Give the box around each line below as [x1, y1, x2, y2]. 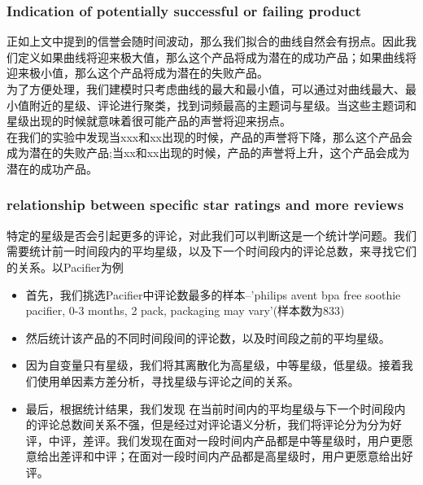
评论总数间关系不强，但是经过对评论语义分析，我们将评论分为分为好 [37, 416, 402, 433]
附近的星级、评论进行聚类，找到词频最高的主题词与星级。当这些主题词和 [28, 96, 416, 113]
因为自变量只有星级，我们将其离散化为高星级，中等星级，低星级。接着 [25, 356, 402, 374]
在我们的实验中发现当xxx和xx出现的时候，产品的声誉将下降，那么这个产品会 [7, 128, 412, 145]
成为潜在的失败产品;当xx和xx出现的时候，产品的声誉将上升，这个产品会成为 [7, 144, 410, 161]
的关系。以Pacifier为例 [7, 258, 124, 275]
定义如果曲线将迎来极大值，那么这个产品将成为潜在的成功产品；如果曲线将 [17, 48, 416, 65]
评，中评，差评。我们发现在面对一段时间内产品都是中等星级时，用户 [25, 431, 390, 448]
